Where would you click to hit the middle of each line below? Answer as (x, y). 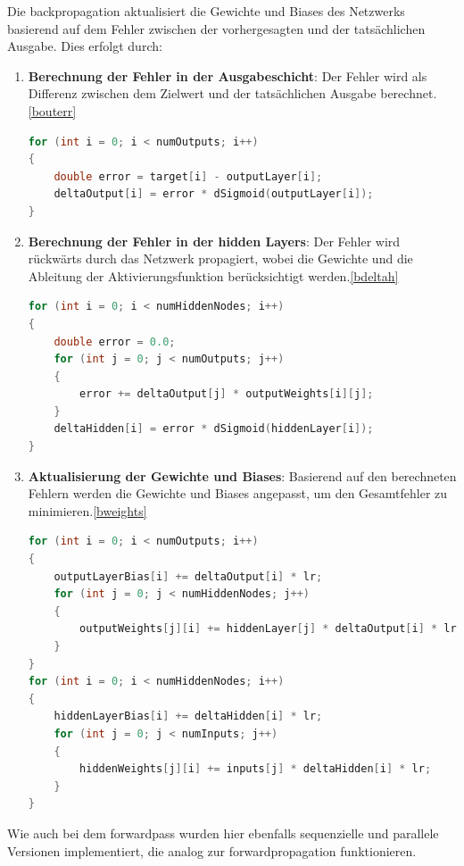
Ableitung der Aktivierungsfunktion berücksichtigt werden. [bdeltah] (213, 275)
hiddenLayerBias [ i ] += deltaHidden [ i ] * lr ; (188, 716)
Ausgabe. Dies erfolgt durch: (85, 46)
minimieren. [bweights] (87, 510)
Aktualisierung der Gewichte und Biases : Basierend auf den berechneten (242, 475)
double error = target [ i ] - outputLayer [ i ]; (188, 176)
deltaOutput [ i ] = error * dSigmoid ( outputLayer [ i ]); (214, 194)
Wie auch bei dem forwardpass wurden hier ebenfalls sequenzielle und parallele (223, 833)
